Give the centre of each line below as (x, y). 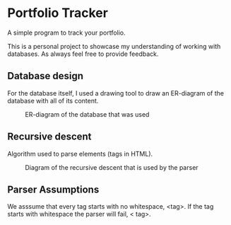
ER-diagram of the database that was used (87, 114)
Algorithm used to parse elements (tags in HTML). (80, 154)
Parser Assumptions (53, 189)
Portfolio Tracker (58, 13)
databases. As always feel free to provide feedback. (83, 54)
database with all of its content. (53, 100)
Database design (45, 76)
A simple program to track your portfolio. (66, 33)
